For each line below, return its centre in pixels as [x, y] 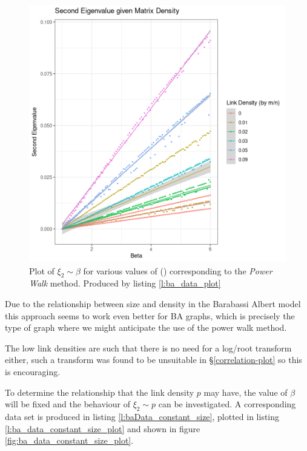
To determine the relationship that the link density [100, 392]
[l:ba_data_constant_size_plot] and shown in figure [103, 428]
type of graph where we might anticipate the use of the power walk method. [146, 327]
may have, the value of [246, 392]
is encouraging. [33, 371]
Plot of [42, 270]
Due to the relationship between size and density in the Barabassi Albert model [153, 303]
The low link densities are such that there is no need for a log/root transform [148, 348]
